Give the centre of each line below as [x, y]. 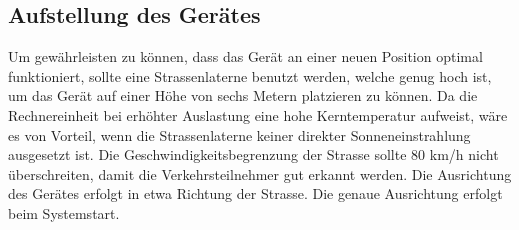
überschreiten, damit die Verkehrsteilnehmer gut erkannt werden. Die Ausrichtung [260, 173]
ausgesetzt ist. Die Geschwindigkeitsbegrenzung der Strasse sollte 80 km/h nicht [253, 154]
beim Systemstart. [64, 212]
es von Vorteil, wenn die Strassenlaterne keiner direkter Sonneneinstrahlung [239, 134]
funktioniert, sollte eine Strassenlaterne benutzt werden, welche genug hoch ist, [250, 75]
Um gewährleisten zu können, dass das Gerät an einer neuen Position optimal [245, 56]
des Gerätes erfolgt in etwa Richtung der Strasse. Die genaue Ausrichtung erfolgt [255, 193]
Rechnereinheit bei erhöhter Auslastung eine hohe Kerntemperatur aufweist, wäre [258, 114]
